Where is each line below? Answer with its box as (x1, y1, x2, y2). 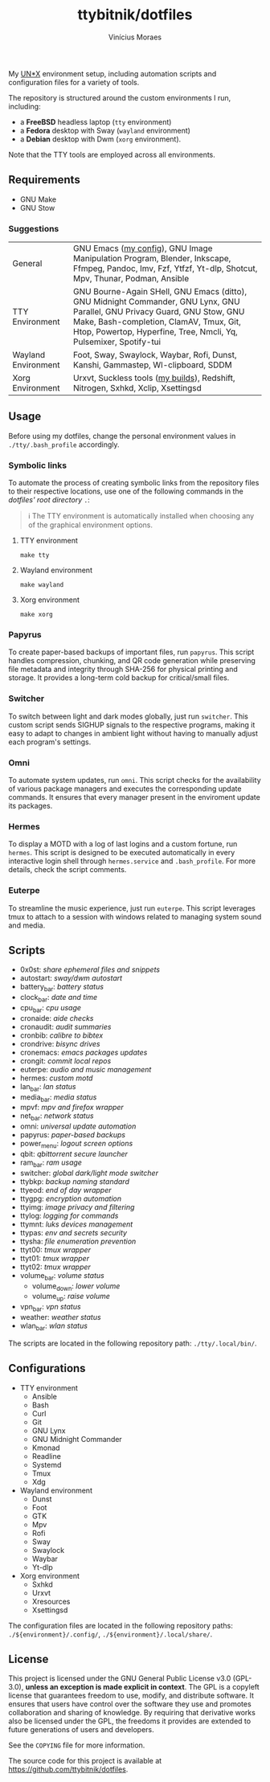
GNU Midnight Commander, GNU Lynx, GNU (73, 296, 240, 307)
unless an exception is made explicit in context (25, 1682, 185, 1692)
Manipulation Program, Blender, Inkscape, (73, 253, 231, 264)
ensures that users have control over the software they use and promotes (8, 1699, 252, 1709)
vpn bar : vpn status (19, 1302, 82, 1313)
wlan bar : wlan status (19, 1321, 88, 1332)
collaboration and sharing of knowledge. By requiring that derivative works (8, 1708, 256, 1718)
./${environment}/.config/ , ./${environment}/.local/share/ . (8, 1629, 213, 1639)
